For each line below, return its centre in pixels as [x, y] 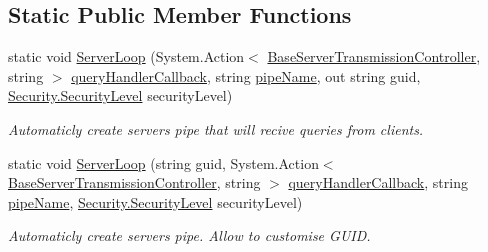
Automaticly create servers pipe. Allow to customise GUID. [189, 235]
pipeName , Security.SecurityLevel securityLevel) [155, 201]
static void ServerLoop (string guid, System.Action [163, 162]
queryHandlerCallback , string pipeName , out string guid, [246, 75]
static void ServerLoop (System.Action [126, 56]
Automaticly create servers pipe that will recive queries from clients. [216, 128]
